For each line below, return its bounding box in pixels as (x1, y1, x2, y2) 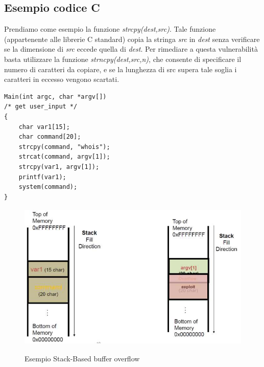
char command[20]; (18, 133, 81, 141)
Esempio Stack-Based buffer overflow (25, 353, 140, 364)
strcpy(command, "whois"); (18, 143, 110, 150)
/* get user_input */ (4, 103, 78, 111)
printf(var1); (18, 173, 66, 181)
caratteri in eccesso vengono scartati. (4, 74, 119, 84)
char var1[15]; (18, 123, 70, 131)
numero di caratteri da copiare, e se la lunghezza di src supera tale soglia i (4, 63, 237, 74)
